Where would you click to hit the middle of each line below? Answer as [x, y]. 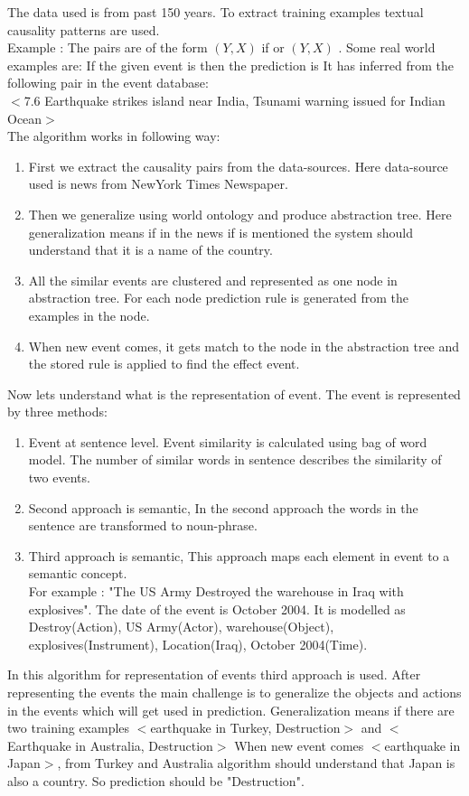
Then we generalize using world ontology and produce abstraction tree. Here [240, 214]
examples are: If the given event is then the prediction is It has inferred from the [230, 65]
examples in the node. [89, 315]
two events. [59, 478]
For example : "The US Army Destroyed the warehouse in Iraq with [216, 591]
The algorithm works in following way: [114, 136]
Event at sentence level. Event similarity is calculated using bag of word [228, 441]
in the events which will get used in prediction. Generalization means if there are [231, 710]
